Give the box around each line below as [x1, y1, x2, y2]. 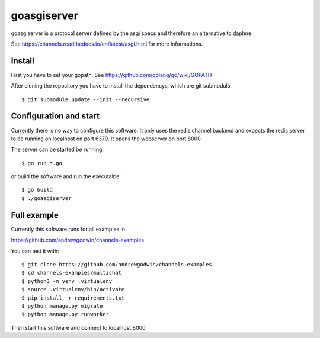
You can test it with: [11, 247, 59, 255]
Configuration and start [11, 111, 100, 121]
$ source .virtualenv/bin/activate [21, 286, 125, 293]
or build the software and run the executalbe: [11, 173, 121, 180]
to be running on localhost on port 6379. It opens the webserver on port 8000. [11, 135, 203, 142]
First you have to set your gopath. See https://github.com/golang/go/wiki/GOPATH [11, 71, 212, 78]
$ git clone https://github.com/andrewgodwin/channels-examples [21, 261, 213, 268]
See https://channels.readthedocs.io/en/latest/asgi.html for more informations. [11, 40, 203, 47]
